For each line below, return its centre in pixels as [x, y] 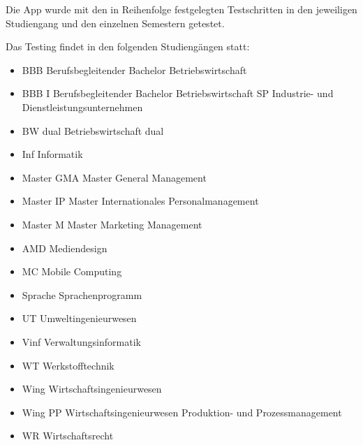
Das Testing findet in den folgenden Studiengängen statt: [128, 46]
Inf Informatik [52, 154]
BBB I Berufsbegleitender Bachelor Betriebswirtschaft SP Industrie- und [178, 93]
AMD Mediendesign [65, 248]
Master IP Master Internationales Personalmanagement [140, 201]
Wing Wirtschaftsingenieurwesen [92, 389]
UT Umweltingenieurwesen [79, 318]
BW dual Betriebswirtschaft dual [93, 130]
